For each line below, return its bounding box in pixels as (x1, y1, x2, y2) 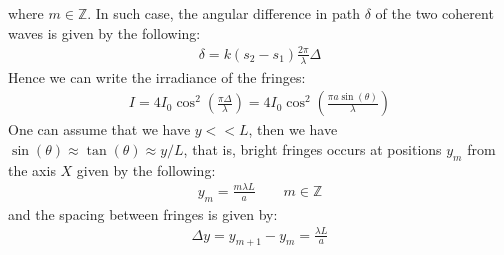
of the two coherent (375, 3, 494, 23)
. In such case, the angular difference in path (87, 3, 361, 23)
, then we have (248, 119, 338, 140)
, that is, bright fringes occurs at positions (183, 138, 442, 159)
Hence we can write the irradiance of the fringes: (8, 66, 306, 87)
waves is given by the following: (8, 22, 201, 43)
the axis (8, 159, 56, 180)
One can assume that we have (8, 119, 191, 140)
